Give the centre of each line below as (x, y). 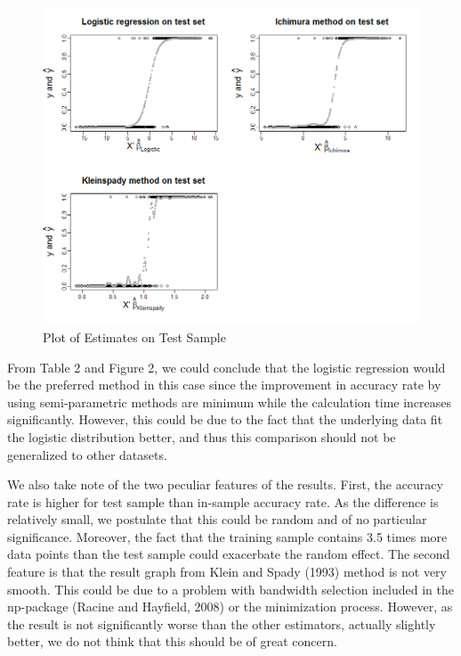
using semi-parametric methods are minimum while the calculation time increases (230, 402)
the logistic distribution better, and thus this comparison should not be (202, 436)
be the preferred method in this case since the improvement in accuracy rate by (224, 385)
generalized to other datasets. (87, 454)
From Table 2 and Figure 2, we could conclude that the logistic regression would (226, 367)
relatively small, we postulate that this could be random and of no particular (217, 519)
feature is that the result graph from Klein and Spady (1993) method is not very (227, 572)
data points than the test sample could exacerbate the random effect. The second (229, 554)
